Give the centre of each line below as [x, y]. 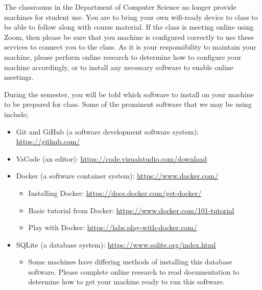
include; [16, 114]
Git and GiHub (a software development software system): [107, 131]
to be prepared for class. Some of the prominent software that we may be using [128, 104]
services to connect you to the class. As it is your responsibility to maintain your [130, 47]
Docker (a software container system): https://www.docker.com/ [117, 176]
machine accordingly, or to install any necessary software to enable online [119, 67]
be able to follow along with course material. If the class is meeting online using [129, 27]
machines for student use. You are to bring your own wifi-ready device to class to [131, 17]
